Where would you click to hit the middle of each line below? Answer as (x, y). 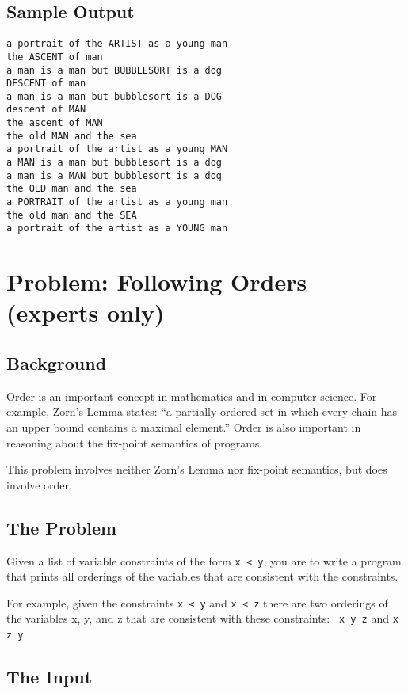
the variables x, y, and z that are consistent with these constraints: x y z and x (202, 618)
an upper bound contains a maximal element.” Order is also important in (184, 427)
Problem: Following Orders (157, 282)
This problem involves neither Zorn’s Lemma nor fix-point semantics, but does (197, 469)
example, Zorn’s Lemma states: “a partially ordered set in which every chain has (202, 411)
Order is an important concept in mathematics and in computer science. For (192, 396)
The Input (50, 677)
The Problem (62, 527)
